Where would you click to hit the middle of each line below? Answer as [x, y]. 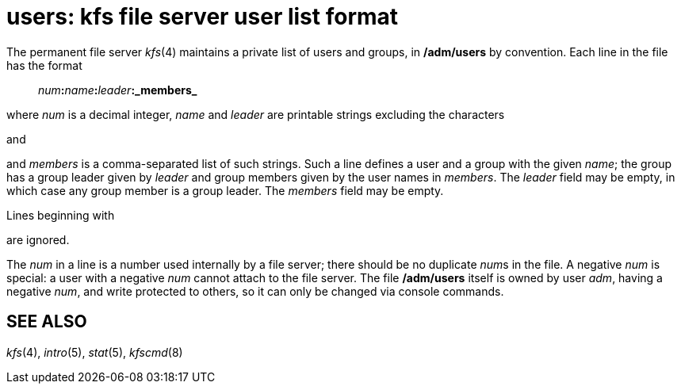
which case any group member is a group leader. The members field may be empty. [225, 190]
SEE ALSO [47, 322]
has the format [44, 65]
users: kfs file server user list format [203, 17]
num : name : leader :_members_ [118, 90]
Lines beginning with [61, 215]
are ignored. [38, 239]
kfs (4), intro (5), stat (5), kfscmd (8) [95, 352]
